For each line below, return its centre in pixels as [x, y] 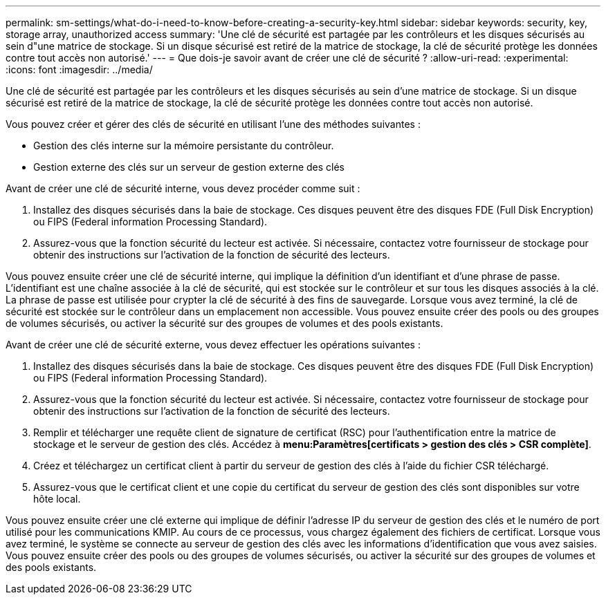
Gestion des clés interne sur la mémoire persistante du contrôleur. [184, 146]
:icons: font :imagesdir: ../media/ [79, 69]
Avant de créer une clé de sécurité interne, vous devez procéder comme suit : [183, 188]
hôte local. [57, 499]
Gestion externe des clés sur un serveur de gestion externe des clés [189, 167]
